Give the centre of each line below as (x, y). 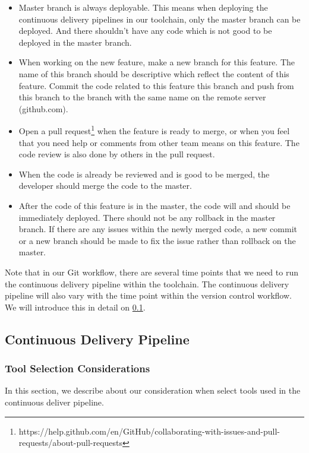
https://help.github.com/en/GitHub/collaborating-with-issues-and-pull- (149, 431)
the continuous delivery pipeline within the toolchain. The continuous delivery (147, 283)
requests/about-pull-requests (71, 443)
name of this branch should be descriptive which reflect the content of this (154, 73)
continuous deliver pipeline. (54, 402)
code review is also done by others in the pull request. (117, 154)
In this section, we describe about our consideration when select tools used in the (153, 390)
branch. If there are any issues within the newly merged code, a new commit (158, 229)
